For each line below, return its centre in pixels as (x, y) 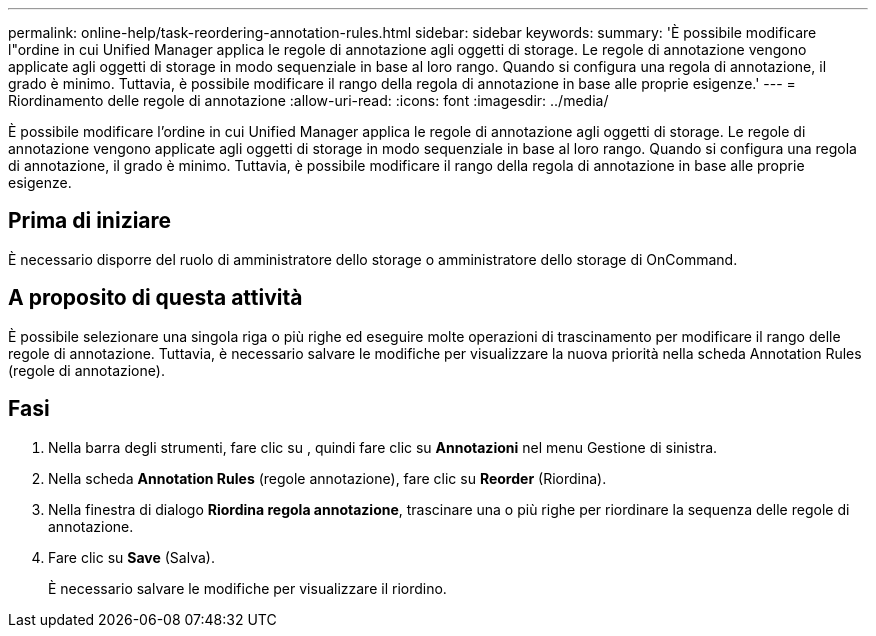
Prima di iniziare (90, 221)
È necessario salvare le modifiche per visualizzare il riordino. (247, 588)
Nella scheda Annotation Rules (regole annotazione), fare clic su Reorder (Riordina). (327, 478)
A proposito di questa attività (155, 298)
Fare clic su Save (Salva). (131, 557)
